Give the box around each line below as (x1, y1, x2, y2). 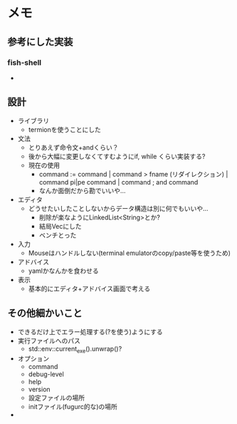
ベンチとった (38, 231, 77, 239)
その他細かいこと (7, 307, 83, 319)
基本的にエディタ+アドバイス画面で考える (28, 284, 151, 293)
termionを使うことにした (28, 125, 102, 134)
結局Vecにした (38, 222, 82, 230)
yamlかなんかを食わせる (28, 267, 99, 275)
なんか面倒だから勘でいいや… (38, 186, 126, 195)
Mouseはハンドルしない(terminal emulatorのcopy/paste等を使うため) (28, 249, 231, 257)
